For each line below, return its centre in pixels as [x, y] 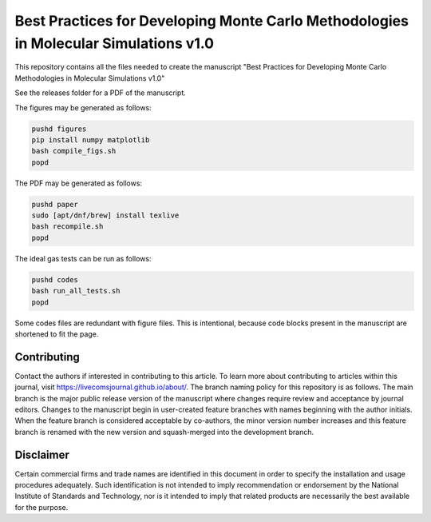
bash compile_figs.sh [74, 151]
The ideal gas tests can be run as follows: [83, 258]
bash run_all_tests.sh [76, 291]
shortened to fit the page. [57, 334]
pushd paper [55, 204]
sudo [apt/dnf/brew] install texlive [105, 215]
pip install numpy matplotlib [91, 139]
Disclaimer [42, 454]
